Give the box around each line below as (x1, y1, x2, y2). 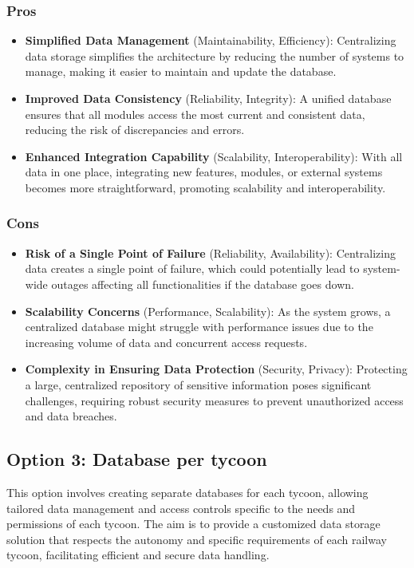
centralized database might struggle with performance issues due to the (25, 318, 373, 335)
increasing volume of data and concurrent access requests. (25, 333, 308, 350)
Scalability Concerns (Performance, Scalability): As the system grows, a (25, 302, 391, 319)
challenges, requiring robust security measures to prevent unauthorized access (25, 392, 404, 408)
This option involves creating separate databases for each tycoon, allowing (6, 483, 369, 500)
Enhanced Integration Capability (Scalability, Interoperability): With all (25, 148, 403, 164)
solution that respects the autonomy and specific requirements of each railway (6, 531, 387, 547)
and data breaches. (25, 408, 117, 424)
